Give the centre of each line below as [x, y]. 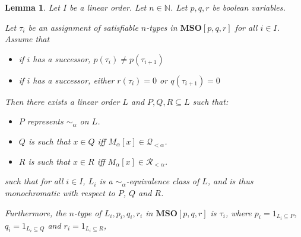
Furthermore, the [36, 212]
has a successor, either [74, 80]
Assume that [27, 39]
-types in [162, 27]
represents [45, 121]
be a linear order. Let [108, 7]
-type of [88, 212]
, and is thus [230, 181]
